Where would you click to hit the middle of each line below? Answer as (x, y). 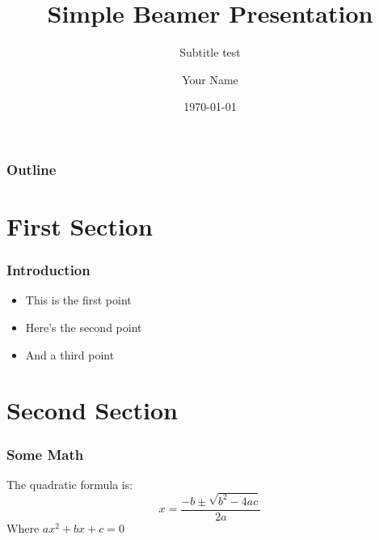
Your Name (210, 79)
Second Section (92, 410)
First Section (80, 226)
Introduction (48, 270)
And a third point (70, 354)
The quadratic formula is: (70, 484)
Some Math (45, 454)
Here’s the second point (84, 327)
